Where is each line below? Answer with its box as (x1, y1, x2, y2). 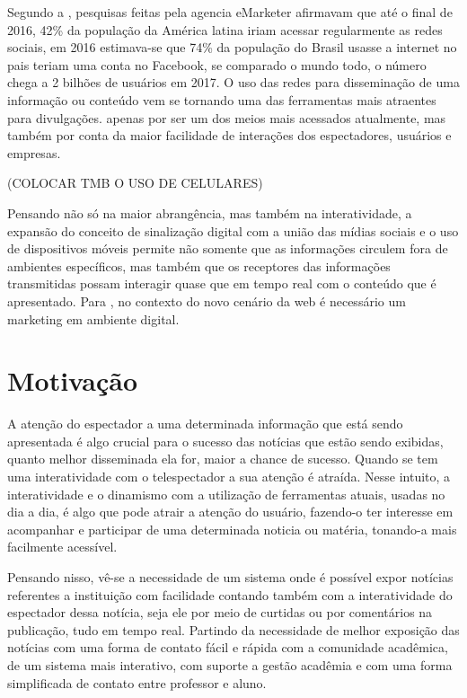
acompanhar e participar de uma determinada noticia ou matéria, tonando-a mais (7, 519, 457, 538)
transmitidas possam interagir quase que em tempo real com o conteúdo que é (7, 274, 436, 293)
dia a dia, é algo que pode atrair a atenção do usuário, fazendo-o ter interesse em (7, 502, 454, 521)
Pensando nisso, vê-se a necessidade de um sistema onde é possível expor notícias (7, 567, 454, 586)
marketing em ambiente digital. (7, 309, 180, 328)
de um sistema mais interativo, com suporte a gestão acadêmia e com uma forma (7, 655, 453, 674)
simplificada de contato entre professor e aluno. (7, 673, 267, 692)
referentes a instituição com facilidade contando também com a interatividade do (7, 585, 453, 604)
